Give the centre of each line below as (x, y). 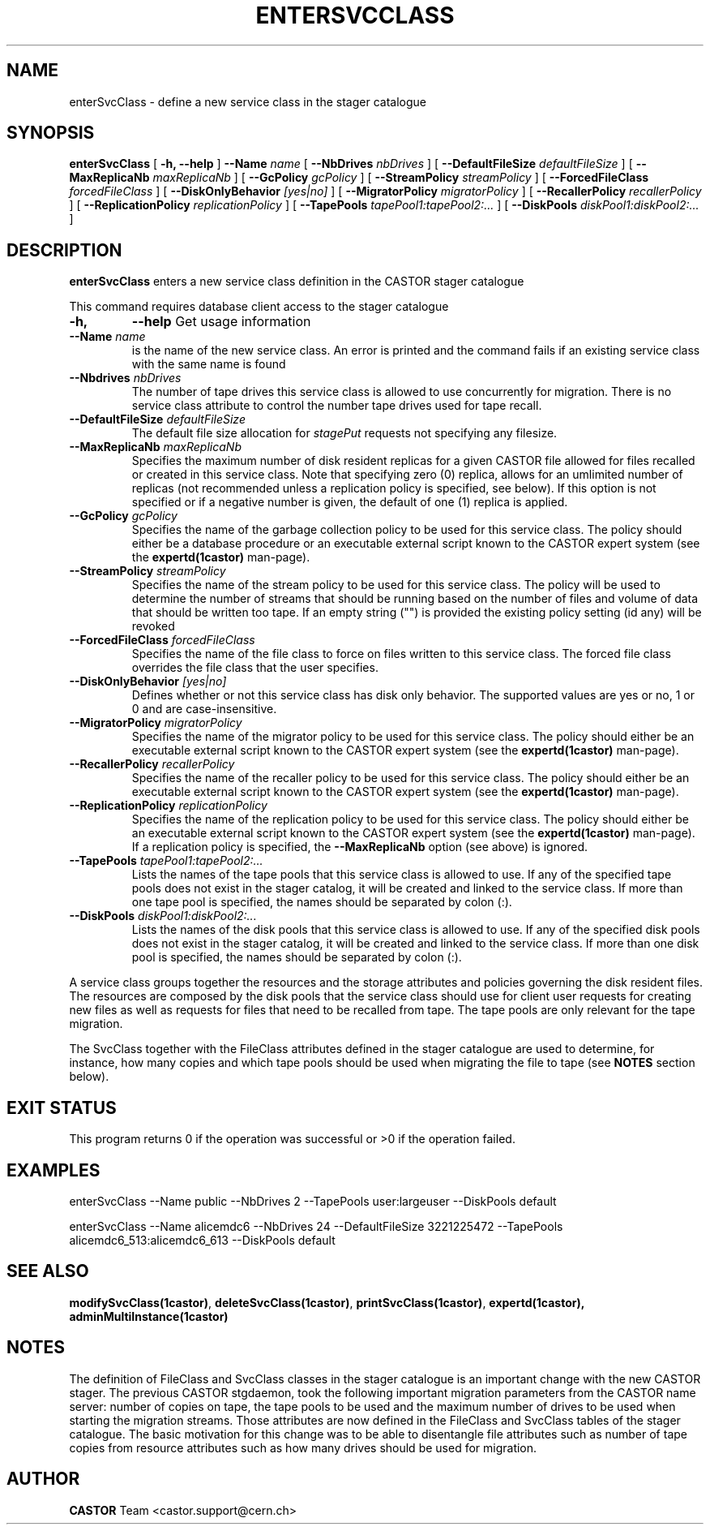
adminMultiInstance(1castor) (149, 1316)
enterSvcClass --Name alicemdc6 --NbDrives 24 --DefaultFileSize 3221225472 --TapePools (316, 1226)
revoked (153, 626)
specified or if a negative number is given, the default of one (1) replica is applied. (350, 502)
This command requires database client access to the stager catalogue (259, 307)
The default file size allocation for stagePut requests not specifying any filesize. (344, 433)
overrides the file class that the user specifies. (255, 668)
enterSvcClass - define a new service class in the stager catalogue (248, 101)
